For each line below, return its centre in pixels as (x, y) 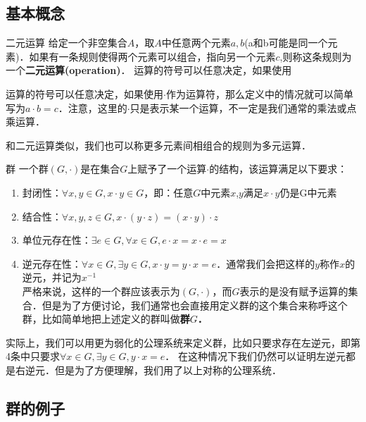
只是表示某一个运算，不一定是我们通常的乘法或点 (243, 107)
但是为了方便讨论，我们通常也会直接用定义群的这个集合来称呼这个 (195, 305)
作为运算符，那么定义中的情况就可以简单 (259, 93)
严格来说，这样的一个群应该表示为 (101, 291)
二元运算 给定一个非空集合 (67, 43)
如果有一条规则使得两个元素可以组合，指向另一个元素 (152, 56)
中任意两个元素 (196, 43)
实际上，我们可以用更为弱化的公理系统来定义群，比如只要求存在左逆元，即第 (183, 342)
